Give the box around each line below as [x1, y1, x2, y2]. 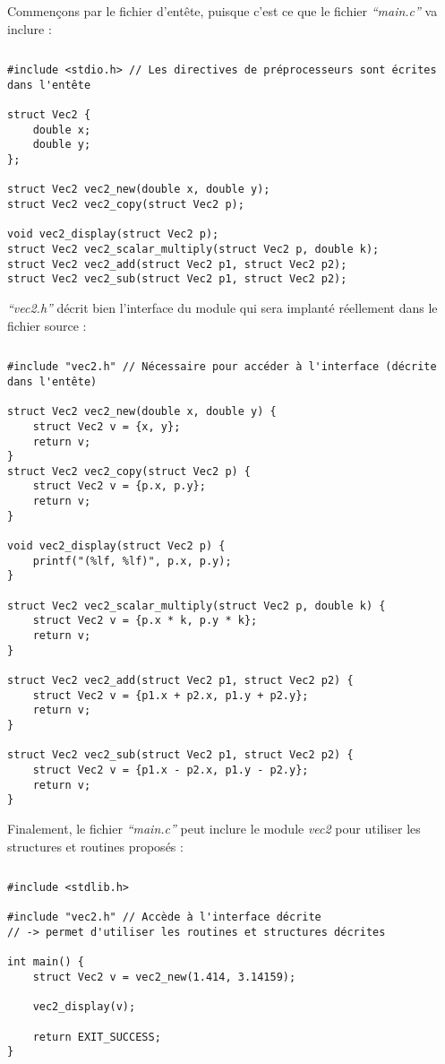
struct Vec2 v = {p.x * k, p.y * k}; [32, 614, 258, 627]
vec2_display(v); [32, 1000, 136, 1014]
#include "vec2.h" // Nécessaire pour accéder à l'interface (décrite [7, 360, 437, 374]
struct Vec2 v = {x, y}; [32, 420, 181, 433]
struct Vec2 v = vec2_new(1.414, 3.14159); [32, 971, 296, 984]
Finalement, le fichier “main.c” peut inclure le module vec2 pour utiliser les [7, 818, 421, 837]
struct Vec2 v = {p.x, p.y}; [32, 480, 206, 493]
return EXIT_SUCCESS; [32, 1030, 161, 1043]
